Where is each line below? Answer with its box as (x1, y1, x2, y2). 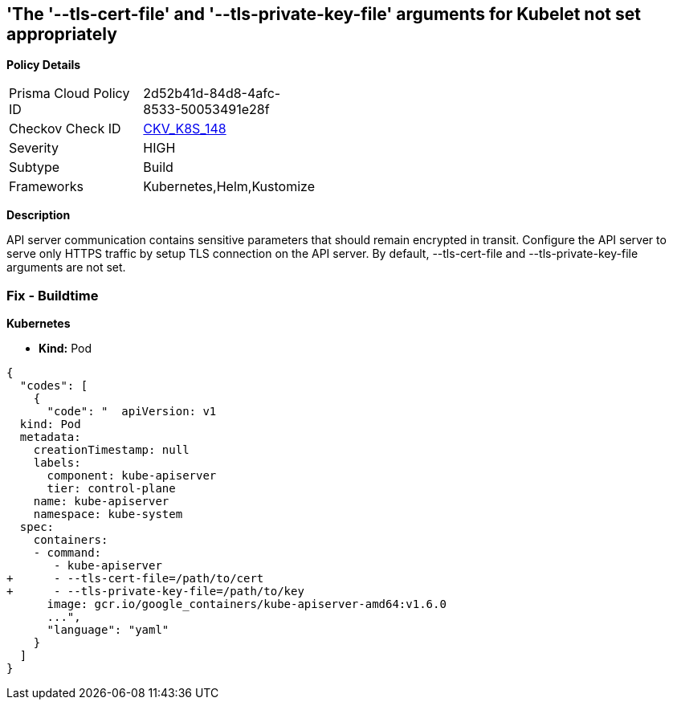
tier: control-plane (47, 482, 176, 496)
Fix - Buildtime (6, 287, 99, 304)
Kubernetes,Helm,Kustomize (143, 178, 315, 195)
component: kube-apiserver (47, 469, 217, 483)
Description (6, 208, 71, 222)
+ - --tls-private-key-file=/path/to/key (6, 585, 304, 598)
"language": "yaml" (47, 623, 169, 637)
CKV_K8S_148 (143, 120, 226, 137)
